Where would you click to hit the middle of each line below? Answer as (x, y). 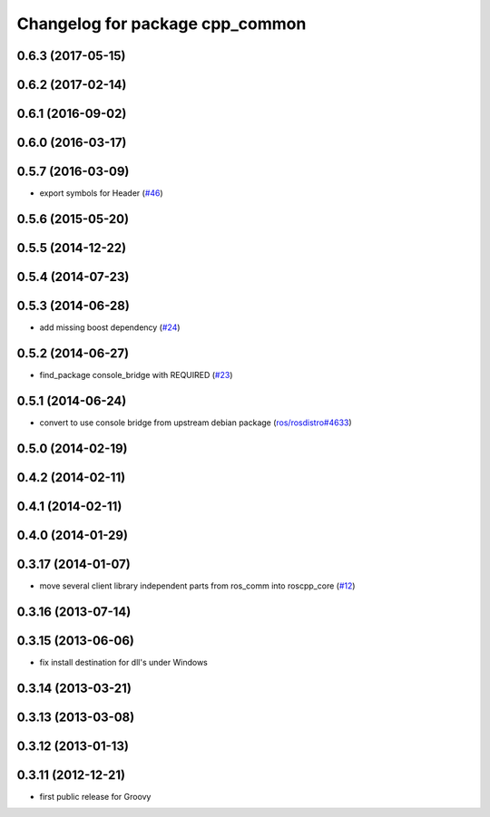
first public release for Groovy (95, 796)
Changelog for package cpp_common (162, 24)
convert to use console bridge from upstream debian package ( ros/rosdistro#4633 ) (196, 423)
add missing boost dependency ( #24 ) (110, 327)
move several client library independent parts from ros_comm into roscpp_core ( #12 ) (197, 586)
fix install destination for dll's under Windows (123, 662)
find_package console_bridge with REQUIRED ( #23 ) (136, 374)
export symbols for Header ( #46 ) (101, 193)
